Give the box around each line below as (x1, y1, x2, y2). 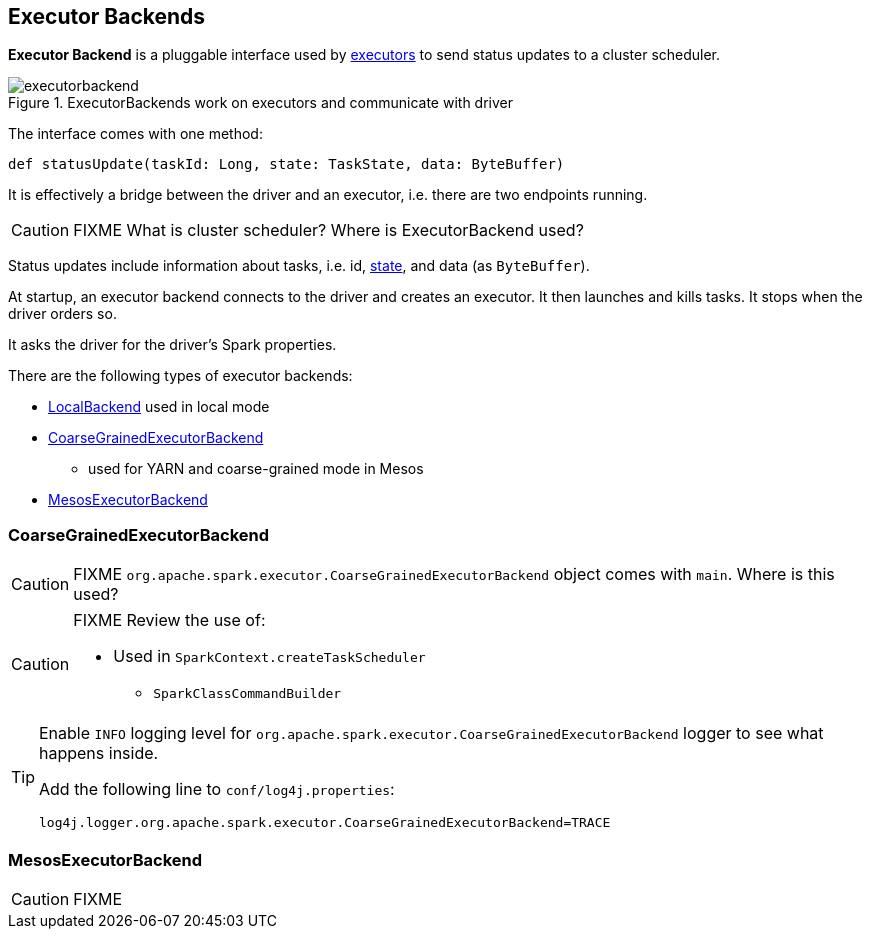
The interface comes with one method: (8, 125, 263, 143)
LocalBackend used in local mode (48, 398, 270, 416)
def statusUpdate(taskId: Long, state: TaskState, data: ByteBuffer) (8, 156, 565, 173)
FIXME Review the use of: (73, 610, 266, 631)
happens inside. (39, 743, 159, 764)
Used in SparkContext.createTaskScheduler (113, 646, 426, 667)
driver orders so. (8, 305, 117, 323)
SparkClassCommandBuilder (153, 686, 342, 702)
